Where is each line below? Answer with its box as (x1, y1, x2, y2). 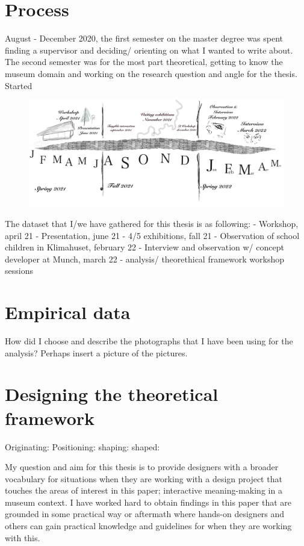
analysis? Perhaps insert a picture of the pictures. (5, 346, 188, 359)
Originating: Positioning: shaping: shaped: (5, 440, 160, 453)
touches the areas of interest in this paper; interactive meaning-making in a (5, 484, 282, 497)
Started (5, 79, 33, 92)
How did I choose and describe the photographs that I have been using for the (5, 335, 293, 347)
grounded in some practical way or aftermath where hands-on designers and (5, 507, 285, 520)
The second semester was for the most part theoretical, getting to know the (5, 55, 283, 68)
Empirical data (5, 300, 131, 324)
